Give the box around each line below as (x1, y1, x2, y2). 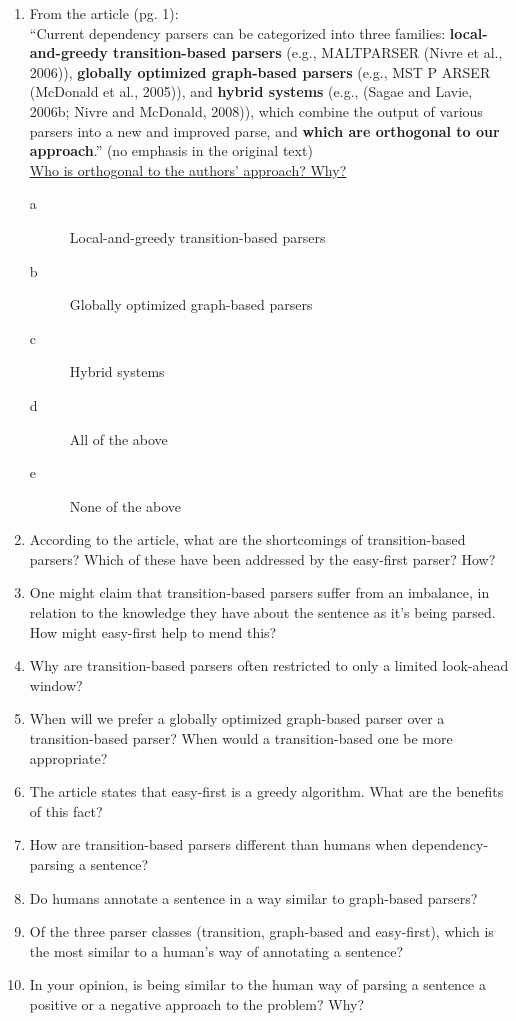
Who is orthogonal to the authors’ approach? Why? (29, 159, 347, 180)
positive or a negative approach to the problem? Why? (29, 993, 365, 1014)
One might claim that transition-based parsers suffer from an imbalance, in (29, 582, 490, 603)
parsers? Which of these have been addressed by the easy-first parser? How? (29, 548, 496, 569)
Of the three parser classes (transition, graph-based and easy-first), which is (29, 921, 494, 942)
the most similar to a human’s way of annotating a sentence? (29, 940, 404, 961)
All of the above (69, 428, 168, 449)
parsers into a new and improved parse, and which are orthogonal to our (29, 120, 500, 141)
